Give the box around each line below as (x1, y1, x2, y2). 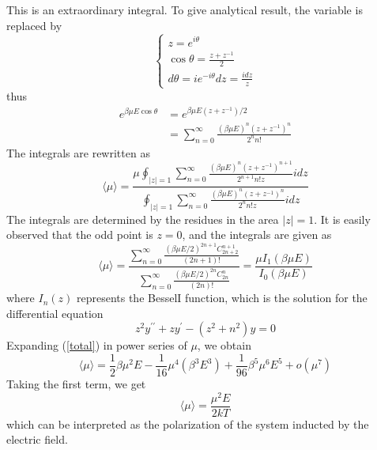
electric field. (6, 431, 68, 448)
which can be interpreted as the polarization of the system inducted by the (6, 415, 369, 432)
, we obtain (197, 337, 251, 354)
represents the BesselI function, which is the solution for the (76, 289, 368, 306)
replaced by (6, 17, 62, 33)
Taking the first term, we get (6, 375, 146, 391)
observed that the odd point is (6, 226, 153, 243)
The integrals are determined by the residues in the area (6, 210, 279, 227)
